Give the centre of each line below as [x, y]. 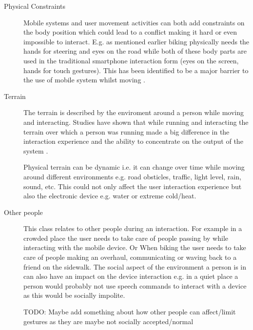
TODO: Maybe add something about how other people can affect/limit [130, 312]
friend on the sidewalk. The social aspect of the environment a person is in [135, 266]
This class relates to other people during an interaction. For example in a [133, 228]
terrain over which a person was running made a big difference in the [126, 131]
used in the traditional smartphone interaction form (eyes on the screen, [131, 60]
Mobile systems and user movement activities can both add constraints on [134, 22]
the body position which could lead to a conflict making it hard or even [130, 32]
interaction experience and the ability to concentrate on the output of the [133, 141]
